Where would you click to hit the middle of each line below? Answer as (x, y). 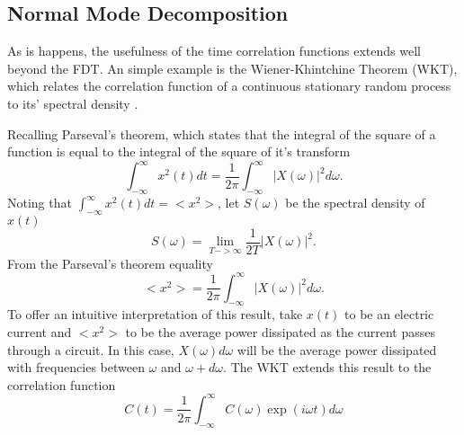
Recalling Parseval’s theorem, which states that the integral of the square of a (222, 133)
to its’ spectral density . (73, 103)
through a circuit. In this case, (91, 349)
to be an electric (389, 314)
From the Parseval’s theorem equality (110, 263)
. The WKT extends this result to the (327, 367)
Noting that (40, 203)
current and (40, 332)
